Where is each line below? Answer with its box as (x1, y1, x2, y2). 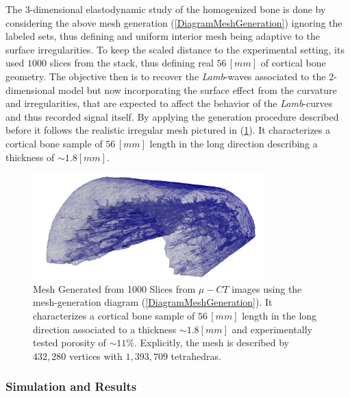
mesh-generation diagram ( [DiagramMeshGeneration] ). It (33, 295, 273, 309)
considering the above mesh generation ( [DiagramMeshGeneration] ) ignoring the (5, 15, 342, 29)
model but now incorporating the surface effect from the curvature (58, 82, 337, 97)
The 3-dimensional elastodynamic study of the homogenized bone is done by (5, 2, 326, 16)
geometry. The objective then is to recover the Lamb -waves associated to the (5, 69, 326, 83)
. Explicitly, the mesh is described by (134, 335, 289, 350)
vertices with (68, 348, 123, 363)
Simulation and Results (5, 378, 137, 395)
